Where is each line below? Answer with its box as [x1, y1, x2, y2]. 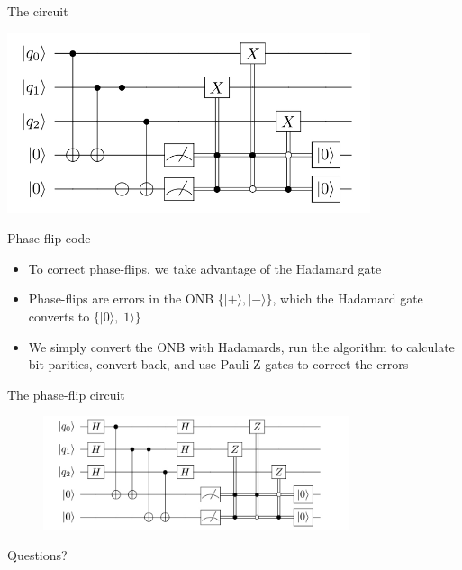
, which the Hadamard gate [272, 289, 423, 308]
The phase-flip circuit [7, 385, 125, 403]
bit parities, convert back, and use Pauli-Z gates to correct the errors [28, 355, 409, 374]
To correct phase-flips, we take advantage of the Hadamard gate [28, 258, 382, 277]
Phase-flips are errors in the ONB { [28, 289, 224, 308]
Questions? [7, 546, 68, 565]
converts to [28, 306, 90, 325]
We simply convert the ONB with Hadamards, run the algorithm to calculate [28, 337, 455, 356]
